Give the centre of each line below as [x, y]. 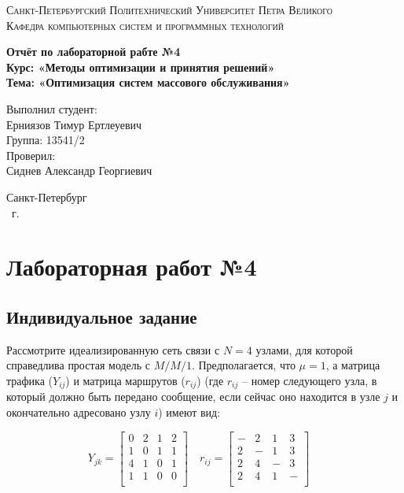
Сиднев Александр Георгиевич [79, 171]
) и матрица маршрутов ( [125, 380]
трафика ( [29, 380]
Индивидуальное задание [102, 316]
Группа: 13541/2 [46, 140]
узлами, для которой [304, 349]
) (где [210, 380]
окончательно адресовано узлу [79, 411]
